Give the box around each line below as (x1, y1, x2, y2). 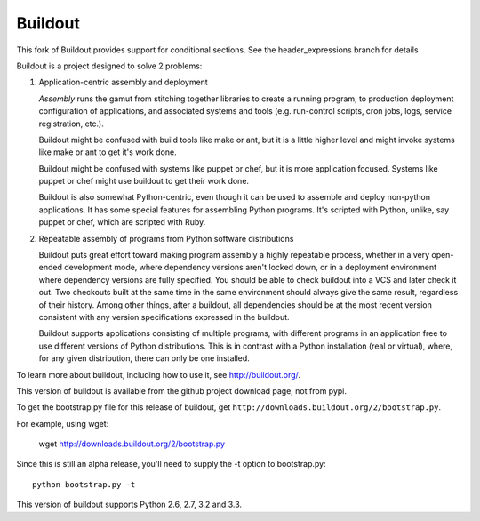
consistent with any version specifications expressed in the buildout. (38, 311, 290, 322)
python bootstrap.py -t (32, 479, 136, 489)
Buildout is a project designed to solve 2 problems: (16, 60, 203, 71)
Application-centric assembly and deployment (38, 76, 208, 88)
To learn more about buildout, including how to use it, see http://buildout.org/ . (16, 369, 301, 380)
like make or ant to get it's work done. (38, 147, 177, 157)
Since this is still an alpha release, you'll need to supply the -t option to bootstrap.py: (16, 459, 326, 469)
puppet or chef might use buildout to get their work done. (38, 176, 249, 187)
